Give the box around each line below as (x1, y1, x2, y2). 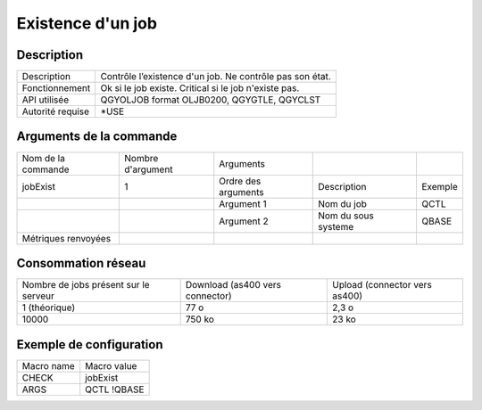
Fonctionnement (21, 82, 91, 94)
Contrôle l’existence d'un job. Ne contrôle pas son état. (100, 70, 332, 83)
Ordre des (219, 175, 262, 187)
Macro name (21, 359, 75, 372)
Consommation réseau (16, 256, 146, 271)
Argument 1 (219, 197, 267, 209)
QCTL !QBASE (85, 383, 145, 396)
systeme (318, 220, 354, 233)
